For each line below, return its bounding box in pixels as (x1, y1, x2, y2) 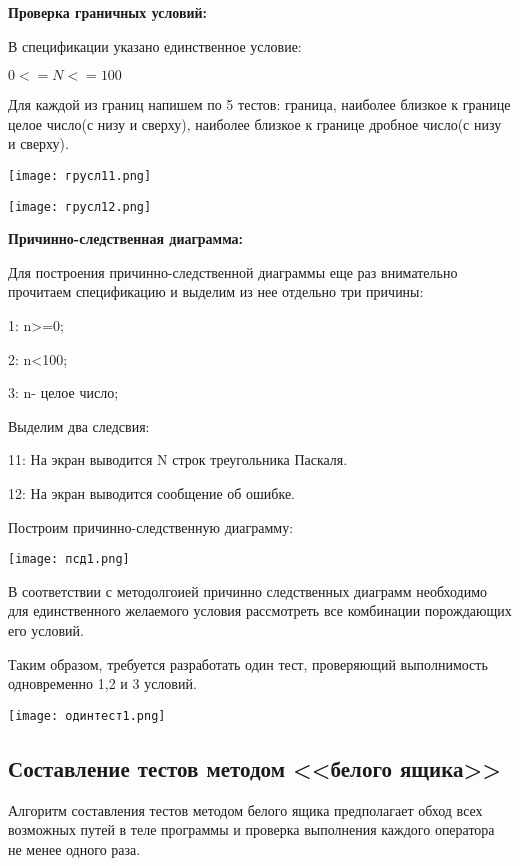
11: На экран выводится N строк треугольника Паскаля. (8, 449, 348, 470)
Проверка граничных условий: (8, 2, 208, 22)
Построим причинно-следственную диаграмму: (8, 516, 294, 537)
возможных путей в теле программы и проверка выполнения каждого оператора (8, 819, 495, 840)
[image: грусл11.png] (8, 168, 152, 183)
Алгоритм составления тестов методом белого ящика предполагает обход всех (8, 799, 483, 820)
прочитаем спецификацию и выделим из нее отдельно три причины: (8, 281, 424, 302)
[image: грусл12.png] (8, 199, 152, 214)
